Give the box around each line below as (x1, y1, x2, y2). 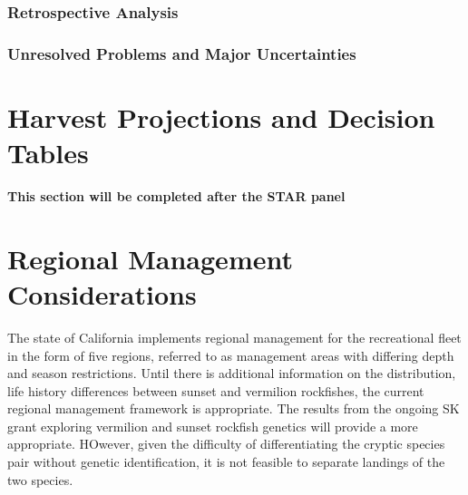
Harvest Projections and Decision (7, 98, 435, 135)
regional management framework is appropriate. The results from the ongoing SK (7, 399, 460, 418)
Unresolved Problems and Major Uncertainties (7, 42, 356, 64)
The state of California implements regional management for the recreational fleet (7, 327, 462, 346)
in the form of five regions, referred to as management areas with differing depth (7, 345, 454, 364)
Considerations (7, 275, 197, 312)
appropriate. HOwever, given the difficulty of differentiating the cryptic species (7, 434, 445, 453)
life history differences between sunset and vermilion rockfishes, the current (7, 381, 424, 400)
